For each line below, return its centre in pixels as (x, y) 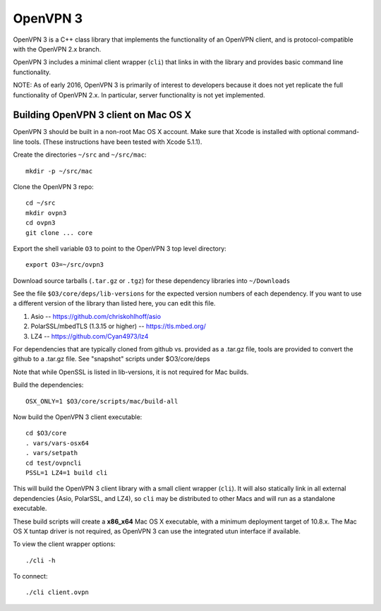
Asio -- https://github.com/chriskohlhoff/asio (96, 316)
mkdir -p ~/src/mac (59, 171)
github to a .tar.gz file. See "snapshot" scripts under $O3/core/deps (112, 359)
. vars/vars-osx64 (58, 443)
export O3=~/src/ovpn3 (65, 265)
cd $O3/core (46, 433)
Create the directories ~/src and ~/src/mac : (80, 155)
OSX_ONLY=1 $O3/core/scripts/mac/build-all (102, 401)
